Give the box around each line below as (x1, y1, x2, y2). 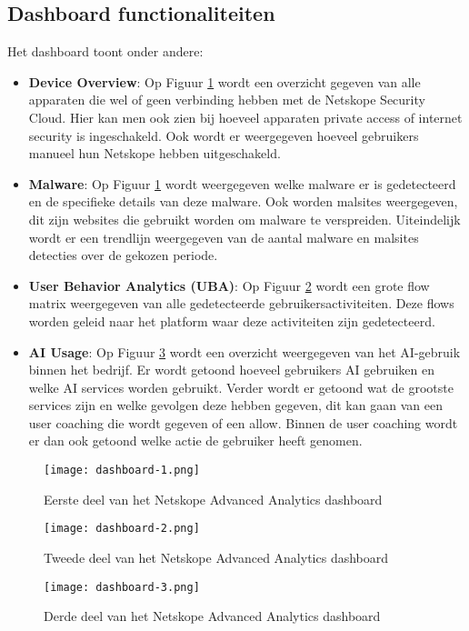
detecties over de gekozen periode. (28, 245, 218, 265)
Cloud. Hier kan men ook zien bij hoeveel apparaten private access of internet (28, 107, 463, 126)
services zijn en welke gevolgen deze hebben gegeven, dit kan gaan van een (28, 396, 443, 415)
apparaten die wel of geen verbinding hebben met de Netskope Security (28, 90, 425, 109)
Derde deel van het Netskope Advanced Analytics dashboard (44, 606, 381, 626)
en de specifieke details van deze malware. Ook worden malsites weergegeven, (28, 192, 458, 211)
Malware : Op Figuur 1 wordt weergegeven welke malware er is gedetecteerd (28, 174, 456, 193)
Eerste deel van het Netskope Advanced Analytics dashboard (44, 489, 383, 508)
